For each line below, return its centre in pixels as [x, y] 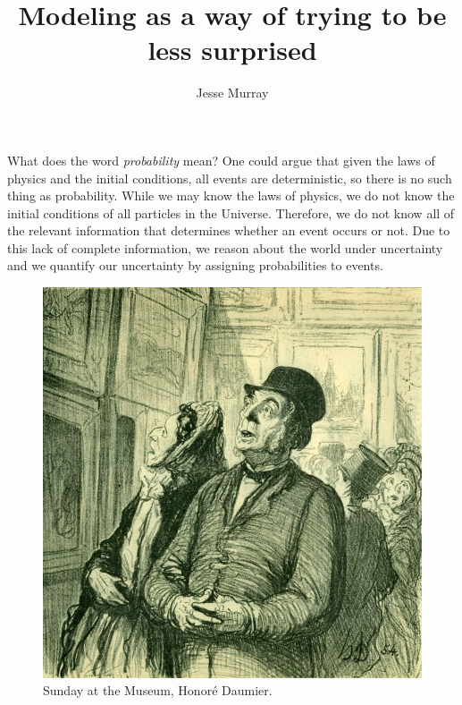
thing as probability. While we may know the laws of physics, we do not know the [231, 195]
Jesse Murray [232, 93]
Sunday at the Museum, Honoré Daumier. [158, 690]
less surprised [232, 50]
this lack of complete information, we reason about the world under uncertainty [225, 247]
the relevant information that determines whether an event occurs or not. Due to [229, 230]
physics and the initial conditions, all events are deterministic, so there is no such [230, 178]
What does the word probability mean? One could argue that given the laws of [221, 160]
